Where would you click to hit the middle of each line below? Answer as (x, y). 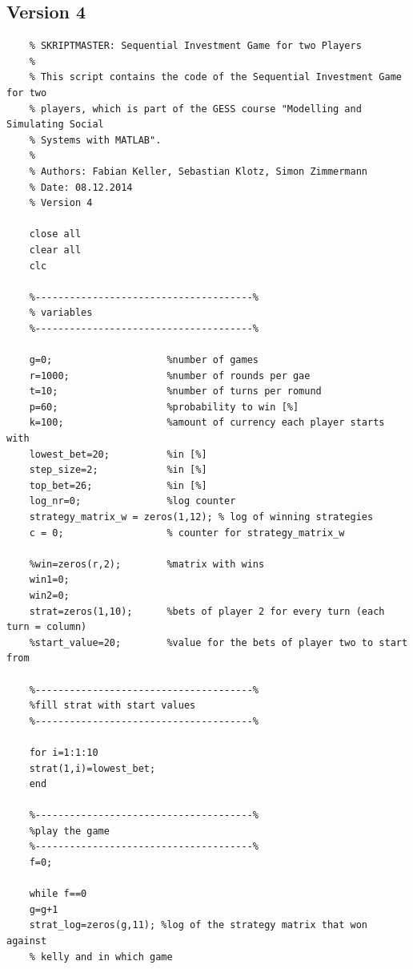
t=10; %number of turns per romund (175, 392)
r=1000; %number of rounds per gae (170, 375)
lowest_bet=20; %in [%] (118, 454)
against (27, 941)
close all (55, 234)
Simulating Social (55, 125)
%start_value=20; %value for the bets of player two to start (219, 642)
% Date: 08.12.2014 (81, 187)
